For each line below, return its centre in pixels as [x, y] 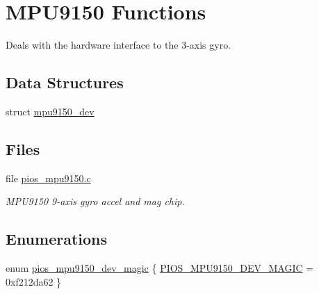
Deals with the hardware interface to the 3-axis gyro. [118, 45]
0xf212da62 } [34, 281]
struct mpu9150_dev [50, 111]
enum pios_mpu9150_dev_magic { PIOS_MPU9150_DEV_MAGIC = [160, 268]
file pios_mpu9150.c [48, 178]
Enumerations [57, 239]
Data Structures [65, 82]
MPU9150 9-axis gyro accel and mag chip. [95, 201]
